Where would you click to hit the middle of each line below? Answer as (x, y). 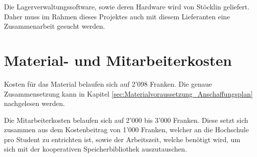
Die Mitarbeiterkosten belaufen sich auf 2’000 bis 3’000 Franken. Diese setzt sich (126, 120)
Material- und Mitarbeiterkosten (118, 60)
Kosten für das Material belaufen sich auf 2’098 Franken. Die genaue (108, 83)
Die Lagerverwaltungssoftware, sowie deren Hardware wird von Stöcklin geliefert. (127, 6)
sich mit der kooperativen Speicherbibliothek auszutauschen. (96, 149)
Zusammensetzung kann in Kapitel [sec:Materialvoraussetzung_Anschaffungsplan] (128, 93)
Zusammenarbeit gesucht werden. (54, 26)
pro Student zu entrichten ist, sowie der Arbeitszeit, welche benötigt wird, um (122, 139)
